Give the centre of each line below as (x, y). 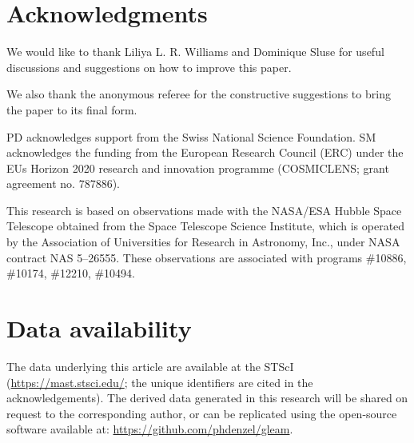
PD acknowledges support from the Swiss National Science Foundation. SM (191, 136)
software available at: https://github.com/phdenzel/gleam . (150, 429)
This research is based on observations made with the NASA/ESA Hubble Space (204, 210)
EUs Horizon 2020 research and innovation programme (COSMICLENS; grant (198, 168)
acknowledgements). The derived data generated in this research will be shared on (207, 398)
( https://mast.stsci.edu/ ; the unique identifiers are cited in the (160, 382)
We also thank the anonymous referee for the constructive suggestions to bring (199, 94)
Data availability (99, 328)
